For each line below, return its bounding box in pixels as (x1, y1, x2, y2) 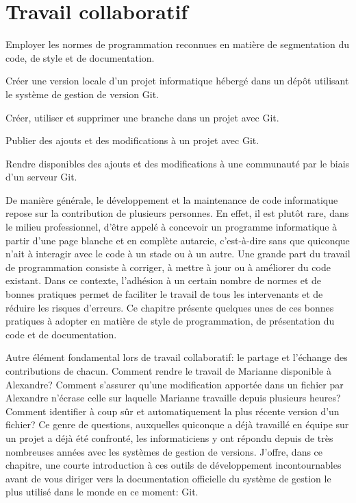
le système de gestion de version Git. (5, 86, 160, 101)
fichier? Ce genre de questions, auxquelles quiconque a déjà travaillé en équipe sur (5, 417, 349, 432)
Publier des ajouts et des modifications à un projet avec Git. (5, 133, 259, 148)
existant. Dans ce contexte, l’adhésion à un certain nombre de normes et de (5, 273, 322, 288)
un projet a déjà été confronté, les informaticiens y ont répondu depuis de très (5, 430, 333, 445)
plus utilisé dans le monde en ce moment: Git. (5, 484, 199, 499)
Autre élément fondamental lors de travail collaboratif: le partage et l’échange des (5, 350, 348, 364)
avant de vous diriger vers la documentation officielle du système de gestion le (5, 471, 331, 485)
